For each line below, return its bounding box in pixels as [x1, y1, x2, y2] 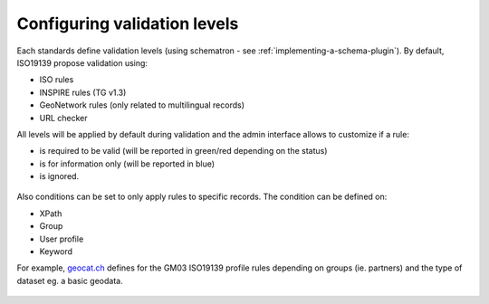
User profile [39, 233, 84, 244]
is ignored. [39, 171, 80, 182]
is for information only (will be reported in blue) [39, 158, 216, 169]
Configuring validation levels [16, 14, 239, 33]
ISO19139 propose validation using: [16, 57, 149, 68]
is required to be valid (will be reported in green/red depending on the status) [39, 146, 328, 157]
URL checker [39, 112, 88, 123]
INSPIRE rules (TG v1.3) [39, 87, 127, 98]
